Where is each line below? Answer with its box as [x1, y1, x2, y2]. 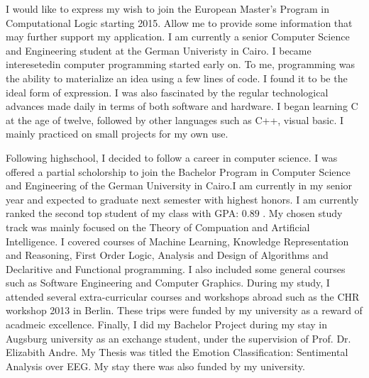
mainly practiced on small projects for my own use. [6, 126, 228, 141]
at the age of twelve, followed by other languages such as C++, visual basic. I [6, 112, 343, 127]
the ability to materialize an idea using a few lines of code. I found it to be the [6, 70, 348, 85]
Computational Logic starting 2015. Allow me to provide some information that [6, 15, 353, 30]
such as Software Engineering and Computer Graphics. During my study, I [6, 275, 330, 290]
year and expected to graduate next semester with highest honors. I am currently [6, 191, 359, 206]
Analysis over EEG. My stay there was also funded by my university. [6, 358, 305, 373]
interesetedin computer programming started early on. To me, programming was [6, 57, 356, 72]
